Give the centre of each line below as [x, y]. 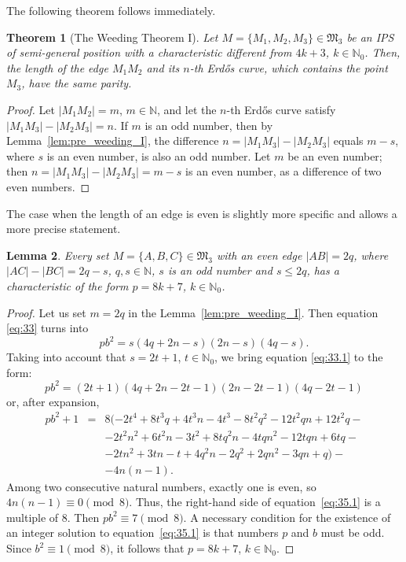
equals [348, 140]
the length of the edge [57, 67]
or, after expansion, [53, 401]
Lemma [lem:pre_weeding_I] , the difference [113, 140]
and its [163, 67]
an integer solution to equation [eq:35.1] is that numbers [143, 532]
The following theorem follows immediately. [111, 10]
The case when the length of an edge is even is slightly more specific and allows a [202, 213]
